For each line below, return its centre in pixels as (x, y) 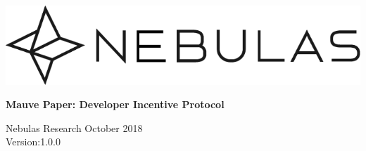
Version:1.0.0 (33, 142)
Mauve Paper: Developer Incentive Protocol (115, 104)
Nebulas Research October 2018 (74, 127)
